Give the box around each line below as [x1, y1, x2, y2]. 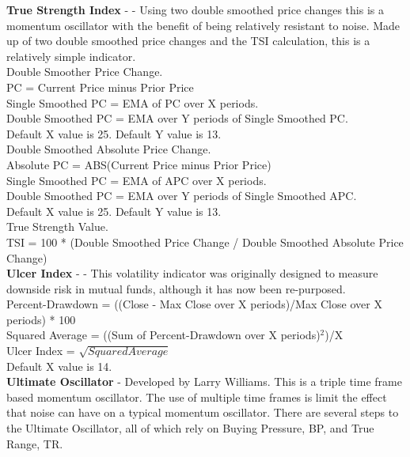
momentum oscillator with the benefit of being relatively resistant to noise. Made [6, 17, 401, 33]
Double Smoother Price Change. [6, 63, 163, 80]
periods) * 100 [6, 311, 76, 327]
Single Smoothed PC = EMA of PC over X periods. [6, 94, 259, 111]
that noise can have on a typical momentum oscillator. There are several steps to [6, 404, 399, 421]
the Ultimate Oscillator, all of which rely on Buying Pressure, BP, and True [6, 420, 374, 436]
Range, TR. [6, 435, 63, 451]
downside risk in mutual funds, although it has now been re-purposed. [6, 280, 346, 296]
